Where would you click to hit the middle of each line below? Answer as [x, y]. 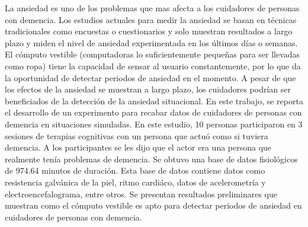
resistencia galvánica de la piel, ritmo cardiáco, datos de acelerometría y [135, 182]
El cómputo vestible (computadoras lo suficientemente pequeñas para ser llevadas [153, 54]
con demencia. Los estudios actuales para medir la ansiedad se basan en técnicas [151, 19]
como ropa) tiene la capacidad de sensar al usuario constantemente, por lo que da [153, 65]
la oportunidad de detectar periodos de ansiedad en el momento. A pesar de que [150, 77]
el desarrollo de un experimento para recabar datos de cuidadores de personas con [153, 112]
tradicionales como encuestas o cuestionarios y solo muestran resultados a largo [149, 31]
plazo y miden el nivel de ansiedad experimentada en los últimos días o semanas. [151, 42]
